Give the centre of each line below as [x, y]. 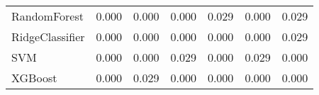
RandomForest [47, 16]
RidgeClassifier [48, 37]
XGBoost [34, 78]
